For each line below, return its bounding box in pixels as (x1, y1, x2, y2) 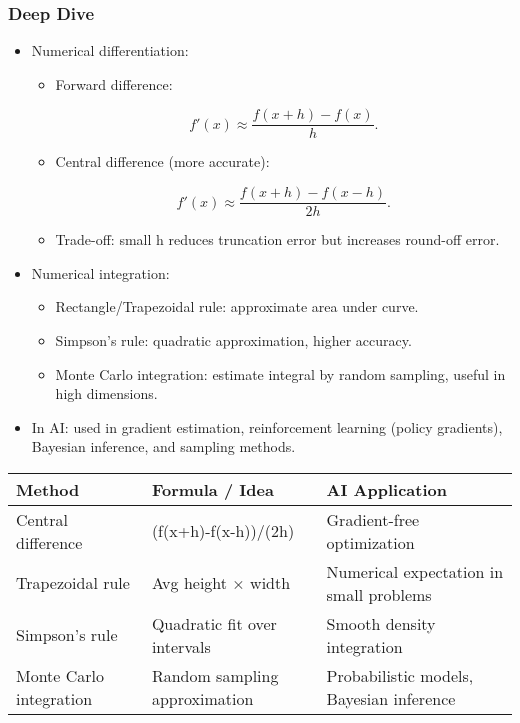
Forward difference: (55, 73, 173, 94)
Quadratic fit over (151, 611, 277, 635)
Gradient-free (326, 507, 420, 531)
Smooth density (326, 611, 436, 635)
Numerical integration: (31, 262, 170, 283)
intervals (151, 634, 211, 658)
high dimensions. (55, 383, 158, 404)
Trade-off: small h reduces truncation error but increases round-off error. (55, 229, 500, 250)
